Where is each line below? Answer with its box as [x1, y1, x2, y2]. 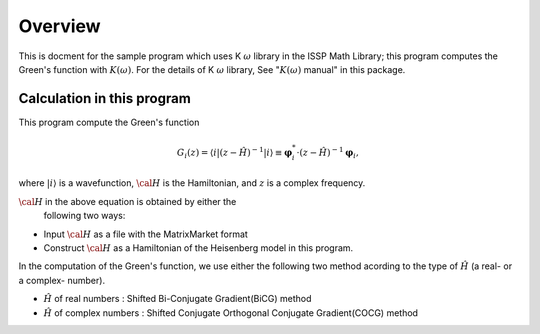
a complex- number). [18, 274, 105, 286]
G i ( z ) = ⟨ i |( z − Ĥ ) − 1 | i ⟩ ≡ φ [176, 145, 293, 160]
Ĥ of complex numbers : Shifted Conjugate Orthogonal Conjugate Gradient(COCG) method [43, 306, 419, 319]
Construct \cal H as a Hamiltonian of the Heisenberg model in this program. [43, 241, 354, 254]
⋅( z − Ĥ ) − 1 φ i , [296, 145, 359, 160]
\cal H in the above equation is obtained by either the [18, 195, 237, 207]
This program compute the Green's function [18, 116, 200, 128]
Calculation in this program [18, 90, 192, 107]
